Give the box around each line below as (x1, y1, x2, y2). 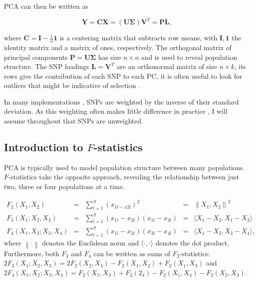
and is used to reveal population (141, 52, 237, 62)
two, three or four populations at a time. (4, 181, 125, 192)
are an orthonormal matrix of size (116, 61, 217, 71)
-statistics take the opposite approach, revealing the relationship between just (8, 172, 240, 182)
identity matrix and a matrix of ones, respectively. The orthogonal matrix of (4, 42, 232, 52)
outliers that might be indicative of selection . (4, 80, 140, 90)
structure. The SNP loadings (4, 61, 90, 71)
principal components (4, 52, 68, 62)
